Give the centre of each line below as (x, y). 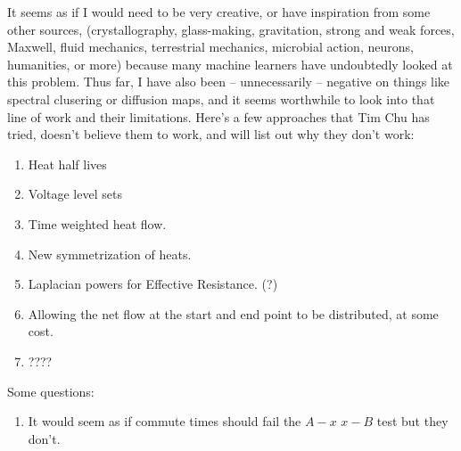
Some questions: (51, 391)
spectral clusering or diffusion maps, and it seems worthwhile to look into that (221, 98)
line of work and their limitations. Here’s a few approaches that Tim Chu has (218, 116)
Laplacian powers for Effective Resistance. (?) (153, 284)
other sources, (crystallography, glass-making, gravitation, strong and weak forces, (231, 29)
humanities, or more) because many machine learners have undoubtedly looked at (230, 64)
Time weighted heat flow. (97, 223)
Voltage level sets (75, 194)
